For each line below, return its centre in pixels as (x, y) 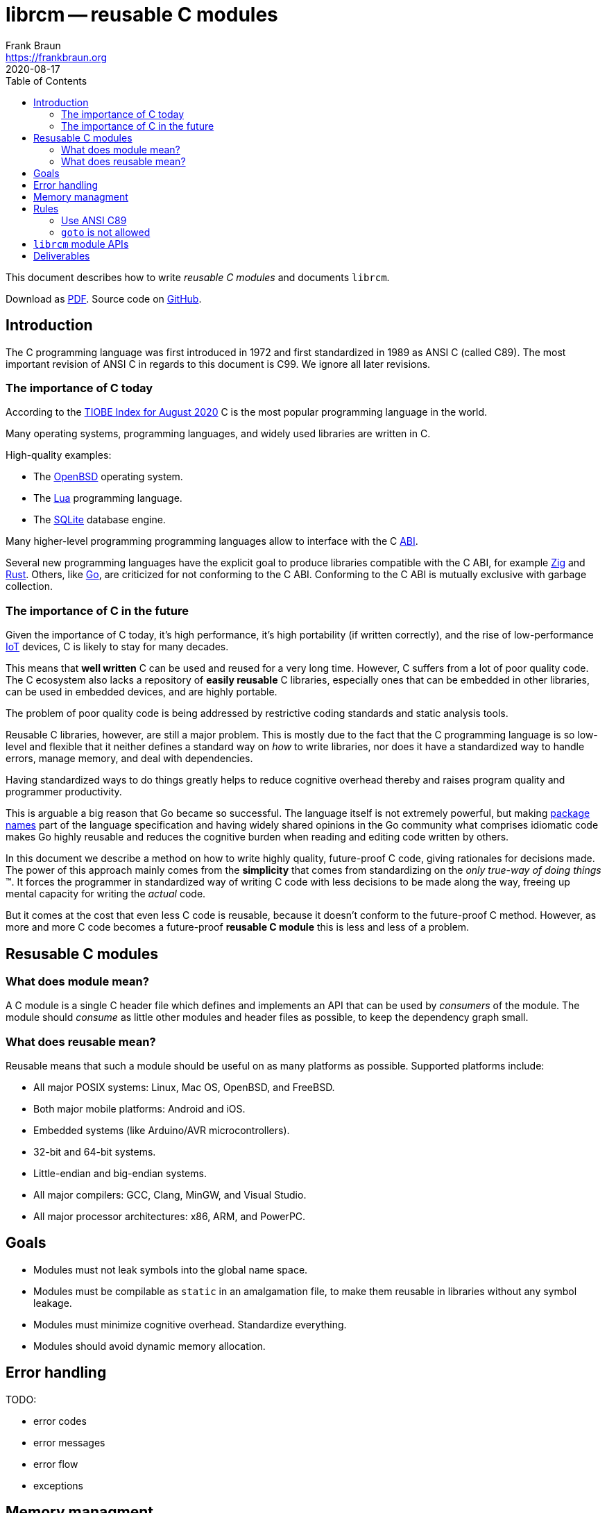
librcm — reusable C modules (142, 15)
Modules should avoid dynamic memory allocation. (149, 1346)
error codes (60, 1421)
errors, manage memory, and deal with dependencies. (129, 759)
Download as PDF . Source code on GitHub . (104, 298)
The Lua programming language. (108, 498)
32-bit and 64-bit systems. (95, 1152)
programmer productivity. (64, 792)
